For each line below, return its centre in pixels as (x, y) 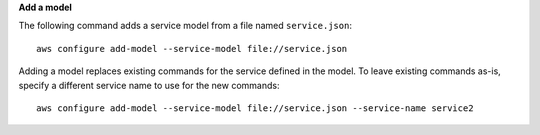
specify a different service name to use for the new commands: (149, 85)
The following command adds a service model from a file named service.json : (185, 26)
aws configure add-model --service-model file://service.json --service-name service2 (255, 108)
